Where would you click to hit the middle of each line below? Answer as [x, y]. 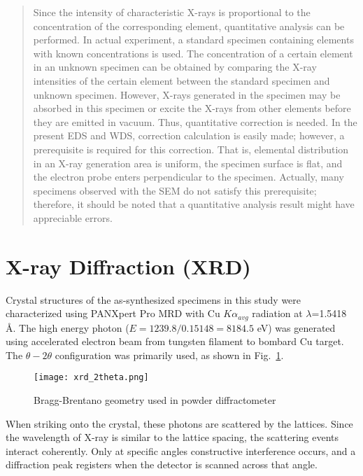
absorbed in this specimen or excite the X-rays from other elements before [192, 108]
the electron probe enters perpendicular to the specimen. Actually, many [188, 177]
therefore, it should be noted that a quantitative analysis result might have [194, 204]
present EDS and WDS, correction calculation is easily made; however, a [189, 135]
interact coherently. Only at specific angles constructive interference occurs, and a [181, 450]
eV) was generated [296, 327]
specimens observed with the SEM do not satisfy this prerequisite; [175, 190]
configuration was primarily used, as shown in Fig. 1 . [169, 355]
